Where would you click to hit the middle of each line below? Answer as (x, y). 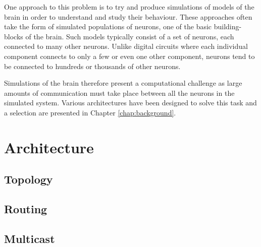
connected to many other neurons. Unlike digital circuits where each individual (126, 46)
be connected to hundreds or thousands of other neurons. (92, 66)
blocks (14, 36)
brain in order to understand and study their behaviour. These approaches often (128, 16)
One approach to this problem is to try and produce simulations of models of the (129, 7)
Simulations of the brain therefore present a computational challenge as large (123, 83)
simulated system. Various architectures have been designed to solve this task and (130, 103)
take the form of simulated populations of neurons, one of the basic (108, 26)
